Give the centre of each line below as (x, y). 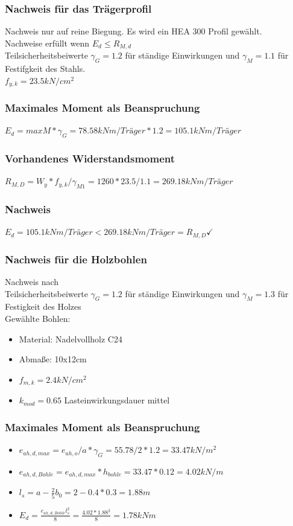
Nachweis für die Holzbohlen (76, 259)
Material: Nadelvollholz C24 (71, 338)
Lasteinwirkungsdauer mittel (117, 400)
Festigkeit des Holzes (43, 306)
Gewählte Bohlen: (38, 319)
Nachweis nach (32, 282)
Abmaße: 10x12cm (53, 359)
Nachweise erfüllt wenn (47, 43)
